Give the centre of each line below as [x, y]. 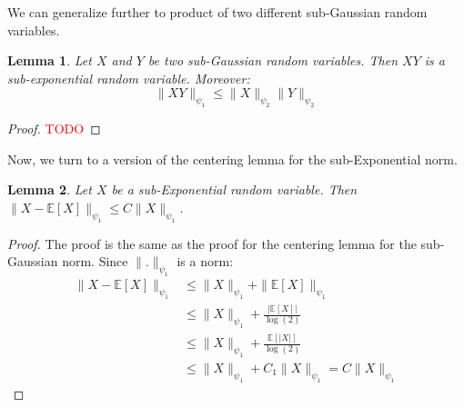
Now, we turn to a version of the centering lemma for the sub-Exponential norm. [232, 159]
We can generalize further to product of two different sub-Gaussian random [217, 12]
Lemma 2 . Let [50, 189]
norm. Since [95, 261]
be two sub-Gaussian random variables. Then [273, 60]
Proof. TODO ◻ [54, 129]
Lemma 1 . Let [50, 60]
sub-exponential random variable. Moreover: [129, 78]
